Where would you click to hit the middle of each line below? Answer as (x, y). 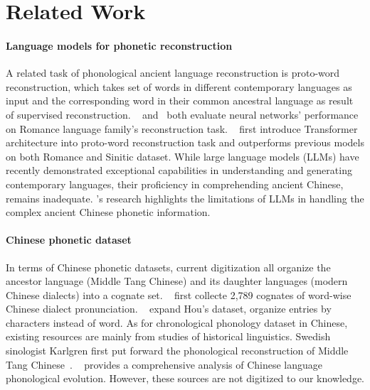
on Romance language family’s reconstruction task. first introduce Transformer (182, 128)
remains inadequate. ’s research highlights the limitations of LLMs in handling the (185, 198)
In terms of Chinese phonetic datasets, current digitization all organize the (168, 267)
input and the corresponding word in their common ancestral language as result (180, 101)
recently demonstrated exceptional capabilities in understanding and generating (179, 170)
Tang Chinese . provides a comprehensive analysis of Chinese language (164, 364)
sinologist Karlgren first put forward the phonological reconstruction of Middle (177, 351)
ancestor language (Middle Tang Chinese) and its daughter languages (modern (177, 281)
